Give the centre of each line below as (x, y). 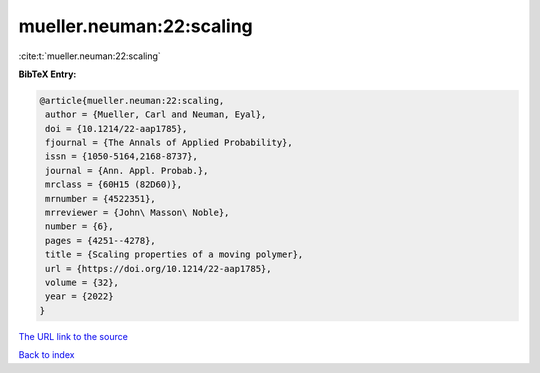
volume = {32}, (82, 282)
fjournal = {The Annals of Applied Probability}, (169, 143)
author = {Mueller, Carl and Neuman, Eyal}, (156, 114)
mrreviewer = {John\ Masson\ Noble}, (137, 213)
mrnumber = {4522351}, (101, 198)
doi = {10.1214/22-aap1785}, (116, 128)
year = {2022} (79, 296)
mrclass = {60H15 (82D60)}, (114, 184)
